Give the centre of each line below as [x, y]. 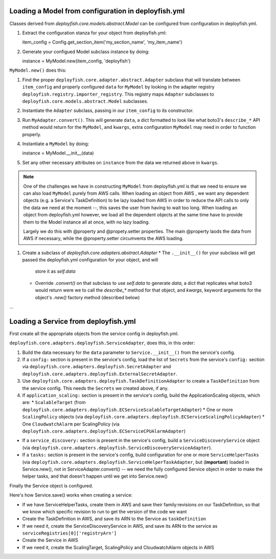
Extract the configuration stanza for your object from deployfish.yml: [95, 33]
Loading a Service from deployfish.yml [73, 321]
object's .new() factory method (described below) [87, 297]
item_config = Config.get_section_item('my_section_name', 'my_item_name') [102, 42]
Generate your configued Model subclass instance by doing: [86, 52]
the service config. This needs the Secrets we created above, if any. [95, 388]
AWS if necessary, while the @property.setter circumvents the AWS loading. [103, 238]
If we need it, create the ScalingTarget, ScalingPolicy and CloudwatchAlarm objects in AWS [118, 547]
